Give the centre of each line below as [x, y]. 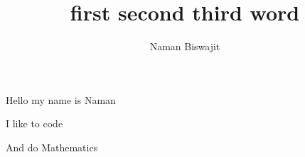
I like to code [34, 123]
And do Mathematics [52, 147]
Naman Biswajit [185, 46]
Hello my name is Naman [61, 99]
